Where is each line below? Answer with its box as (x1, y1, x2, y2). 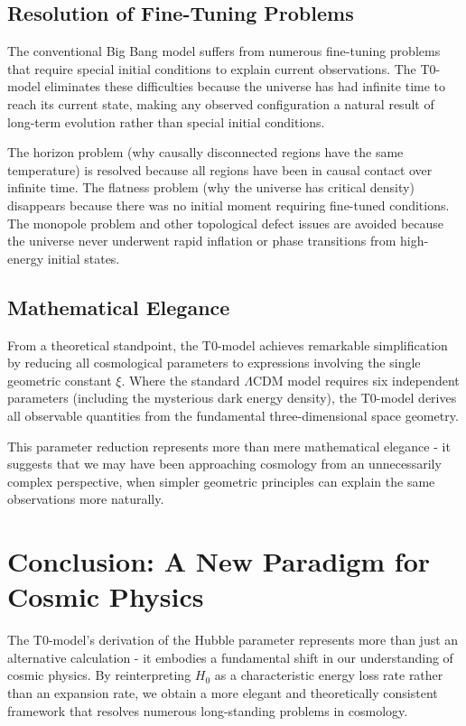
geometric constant (7, 370, 112, 389)
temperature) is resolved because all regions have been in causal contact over (7, 160, 433, 179)
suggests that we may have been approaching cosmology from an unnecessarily (7, 454, 442, 473)
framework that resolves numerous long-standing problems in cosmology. (7, 701, 408, 720)
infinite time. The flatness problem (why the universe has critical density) (7, 178, 415, 197)
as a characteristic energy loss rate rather (214, 665, 443, 684)
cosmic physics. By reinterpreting (7, 665, 191, 684)
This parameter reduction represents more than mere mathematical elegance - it (7, 436, 451, 455)
